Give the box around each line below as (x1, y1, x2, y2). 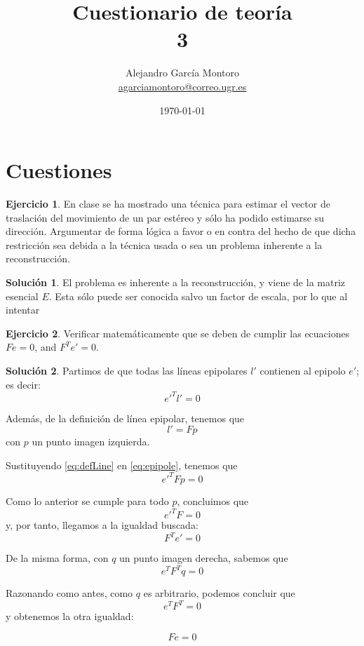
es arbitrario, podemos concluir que (143, 586, 295, 600)
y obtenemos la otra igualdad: (6, 609, 134, 624)
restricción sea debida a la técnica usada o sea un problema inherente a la (6, 237, 323, 252)
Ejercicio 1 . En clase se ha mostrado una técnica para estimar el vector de (6, 196, 330, 211)
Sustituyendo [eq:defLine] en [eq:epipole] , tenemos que (6, 457, 238, 472)
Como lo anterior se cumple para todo (6, 493, 169, 508)
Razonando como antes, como (6, 586, 133, 600)
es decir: (6, 377, 41, 391)
